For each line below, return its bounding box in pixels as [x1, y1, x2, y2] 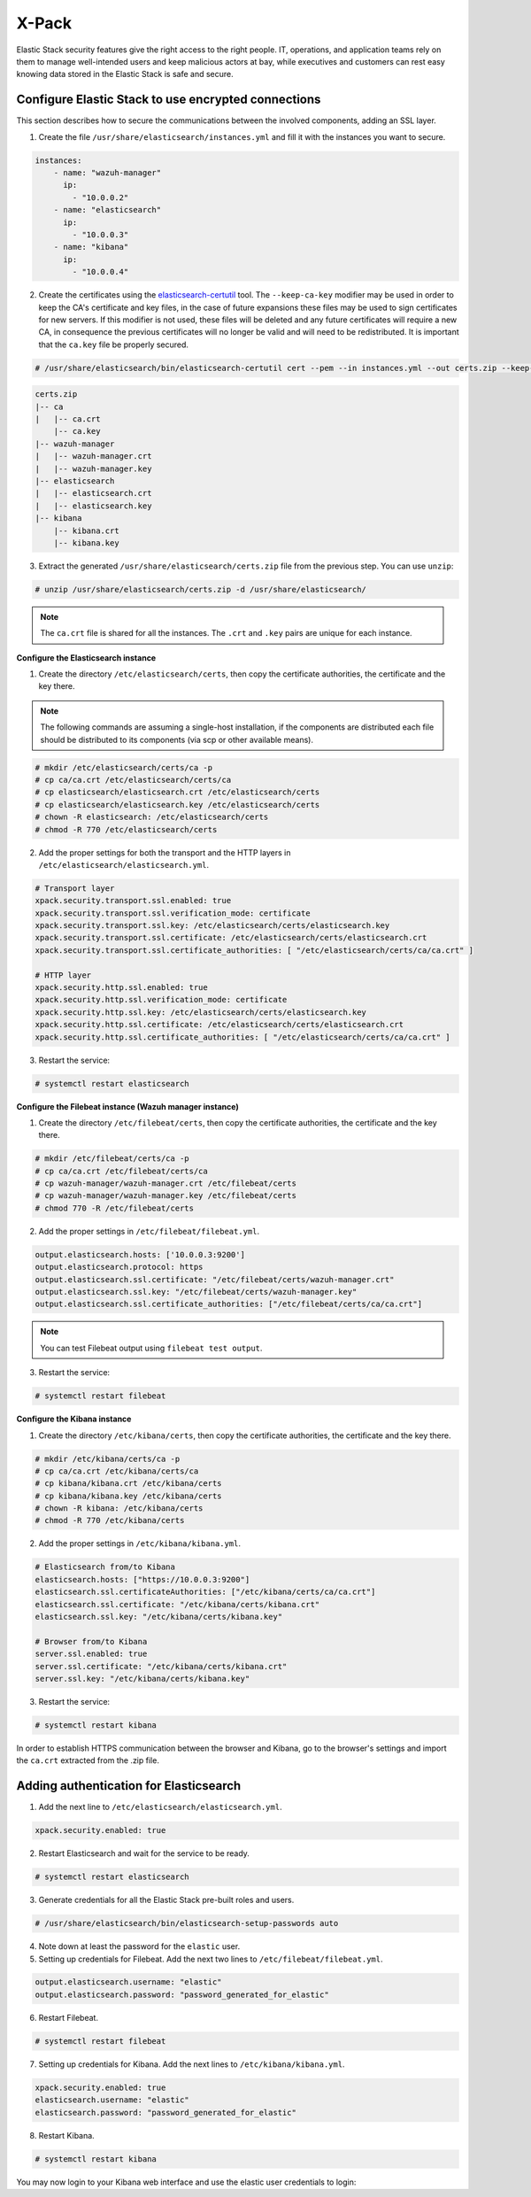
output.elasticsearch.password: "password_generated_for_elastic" [35, 1989, 329, 2000]
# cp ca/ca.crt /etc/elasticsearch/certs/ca [35, 775, 232, 785]
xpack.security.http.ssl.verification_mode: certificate [35, 994, 288, 1005]
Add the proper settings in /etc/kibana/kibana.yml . [38, 1538, 242, 1549]
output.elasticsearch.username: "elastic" [35, 1977, 222, 1987]
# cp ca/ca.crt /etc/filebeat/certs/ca [35, 1165, 208, 1176]
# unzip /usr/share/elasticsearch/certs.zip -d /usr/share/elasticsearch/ [35, 584, 367, 594]
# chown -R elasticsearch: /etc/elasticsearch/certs [35, 812, 269, 823]
